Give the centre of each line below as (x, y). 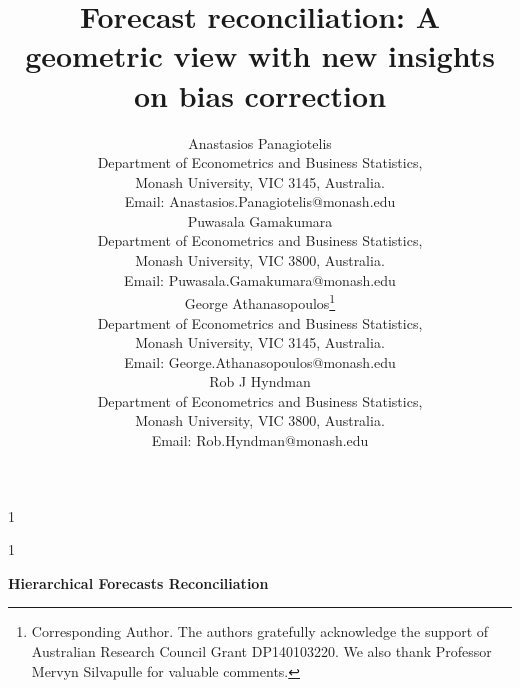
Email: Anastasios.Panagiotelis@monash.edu (260, 201)
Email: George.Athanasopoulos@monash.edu (260, 361)
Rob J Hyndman (260, 381)
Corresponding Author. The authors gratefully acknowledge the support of (260, 631)
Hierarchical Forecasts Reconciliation (138, 582)
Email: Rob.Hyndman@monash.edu (260, 440)
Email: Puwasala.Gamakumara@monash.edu (260, 279)
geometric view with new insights (260, 55)
